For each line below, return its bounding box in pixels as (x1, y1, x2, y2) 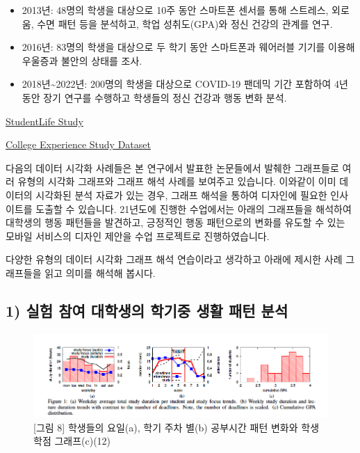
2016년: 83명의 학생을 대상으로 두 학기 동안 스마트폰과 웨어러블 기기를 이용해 (22, 40, 355, 54)
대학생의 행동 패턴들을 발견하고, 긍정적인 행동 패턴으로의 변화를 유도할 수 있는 (6, 215, 345, 230)
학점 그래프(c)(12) (33, 434, 111, 448)
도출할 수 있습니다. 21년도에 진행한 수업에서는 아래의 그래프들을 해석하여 (35, 201, 352, 216)
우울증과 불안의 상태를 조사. (22, 53, 142, 67)
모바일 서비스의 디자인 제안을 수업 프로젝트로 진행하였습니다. (6, 228, 270, 243)
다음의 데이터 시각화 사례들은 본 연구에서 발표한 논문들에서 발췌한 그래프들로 (6, 160, 339, 175)
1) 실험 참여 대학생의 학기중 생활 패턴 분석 (6, 299, 288, 321)
